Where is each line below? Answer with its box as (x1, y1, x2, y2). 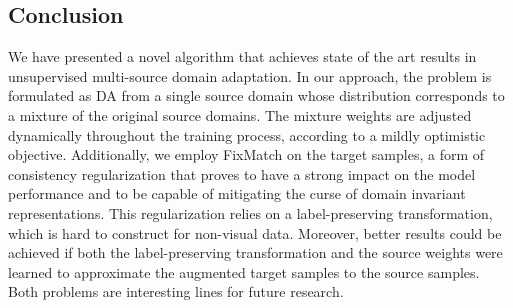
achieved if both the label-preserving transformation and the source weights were (8, 242, 503, 263)
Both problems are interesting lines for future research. (8, 281, 344, 302)
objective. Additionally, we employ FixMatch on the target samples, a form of (8, 144, 485, 165)
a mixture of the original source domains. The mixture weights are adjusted (8, 104, 472, 125)
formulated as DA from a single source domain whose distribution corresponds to (8, 85, 505, 106)
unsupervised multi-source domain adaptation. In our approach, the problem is (8, 65, 492, 86)
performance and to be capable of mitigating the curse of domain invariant (8, 183, 466, 204)
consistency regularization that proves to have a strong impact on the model (8, 163, 476, 184)
